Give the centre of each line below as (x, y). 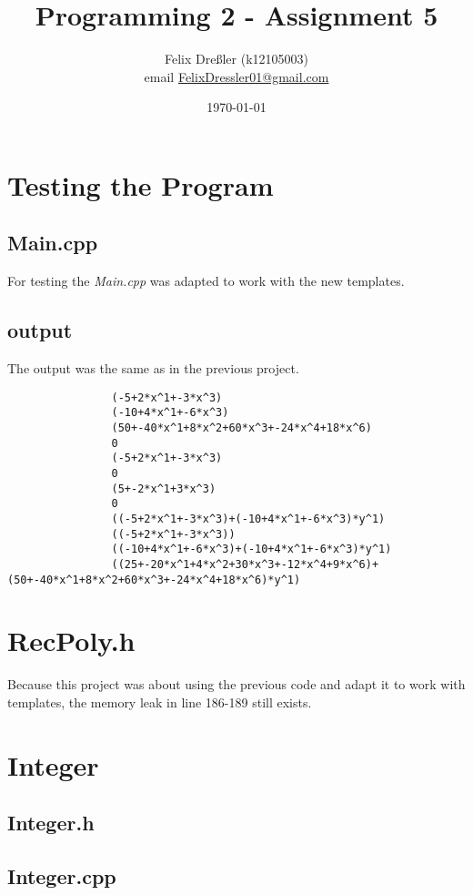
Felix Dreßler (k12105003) (236, 59)
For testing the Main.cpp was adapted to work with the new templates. (206, 281)
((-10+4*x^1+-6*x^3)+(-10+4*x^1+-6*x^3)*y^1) (252, 549)
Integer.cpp (62, 876)
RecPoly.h (71, 641)
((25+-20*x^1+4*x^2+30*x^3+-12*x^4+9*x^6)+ (245, 564)
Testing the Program (141, 184)
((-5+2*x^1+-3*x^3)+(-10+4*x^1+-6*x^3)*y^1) (248, 519)
